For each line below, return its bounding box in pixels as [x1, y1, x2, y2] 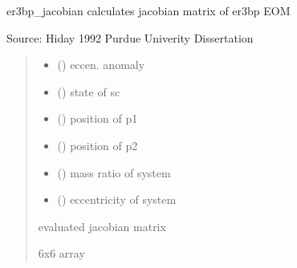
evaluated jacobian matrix [38, 217, 166, 234]
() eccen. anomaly [57, 56, 145, 73]
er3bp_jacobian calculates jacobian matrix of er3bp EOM [6, 2, 291, 18]
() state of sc [57, 83, 120, 99]
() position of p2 [57, 136, 138, 153]
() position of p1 [57, 110, 138, 127]
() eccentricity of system [57, 191, 177, 208]
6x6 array [38, 245, 85, 262]
